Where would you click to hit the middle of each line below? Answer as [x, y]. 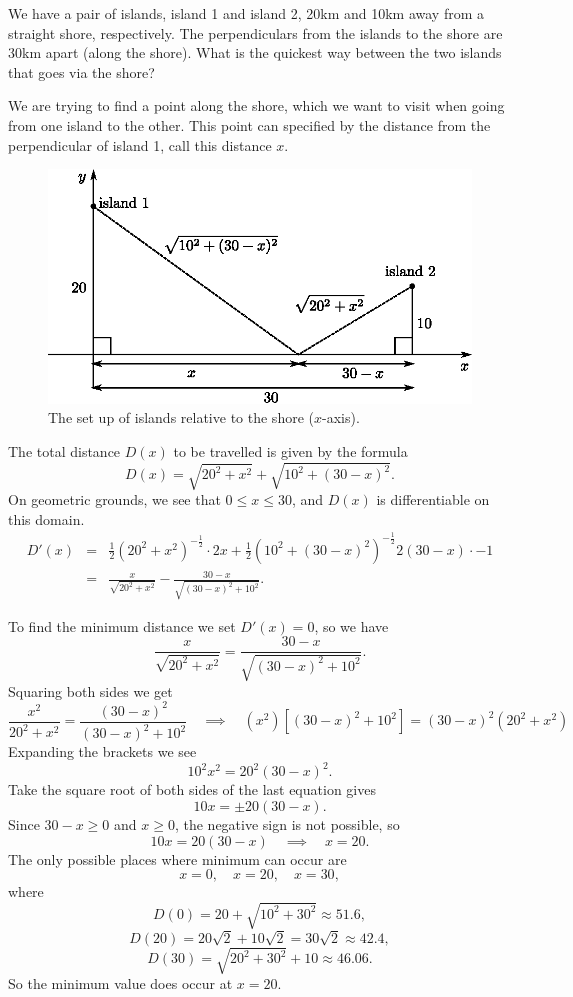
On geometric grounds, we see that [114, 499]
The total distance [64, 450]
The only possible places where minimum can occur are [177, 858]
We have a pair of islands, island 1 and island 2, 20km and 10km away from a [246, 13]
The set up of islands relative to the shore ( [181, 417]
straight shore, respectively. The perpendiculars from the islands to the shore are [255, 32]
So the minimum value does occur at [120, 983]
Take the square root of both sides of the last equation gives [192, 789]
